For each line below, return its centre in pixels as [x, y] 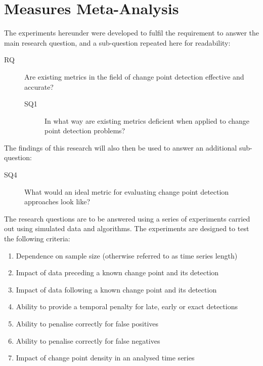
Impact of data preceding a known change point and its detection [117, 272]
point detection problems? [85, 131]
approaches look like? [57, 202]
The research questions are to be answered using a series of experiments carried [127, 218]
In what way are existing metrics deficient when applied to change [147, 120]
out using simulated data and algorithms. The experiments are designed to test [127, 228]
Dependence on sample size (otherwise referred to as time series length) [127, 255]
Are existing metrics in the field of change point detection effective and [134, 76]
